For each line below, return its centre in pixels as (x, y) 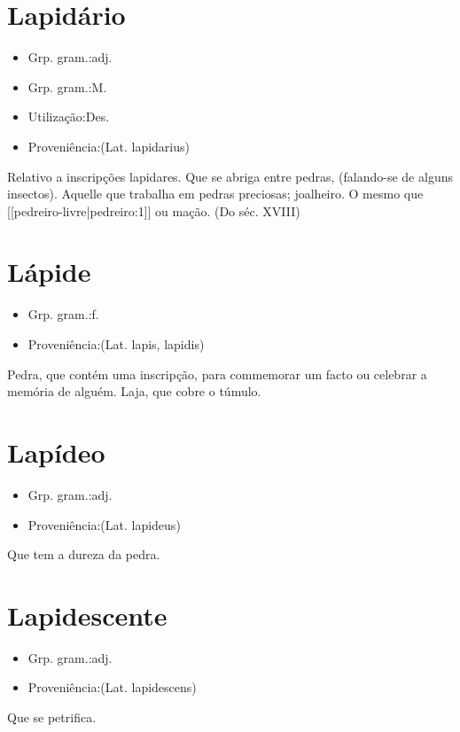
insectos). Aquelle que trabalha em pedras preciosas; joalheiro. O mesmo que (215, 194)
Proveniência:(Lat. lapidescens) (112, 687)
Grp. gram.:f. (63, 314)
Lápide (49, 272)
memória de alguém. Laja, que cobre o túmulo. (134, 391)
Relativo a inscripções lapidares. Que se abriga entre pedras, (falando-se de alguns (230, 176)
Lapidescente (87, 615)
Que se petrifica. (52, 717)
